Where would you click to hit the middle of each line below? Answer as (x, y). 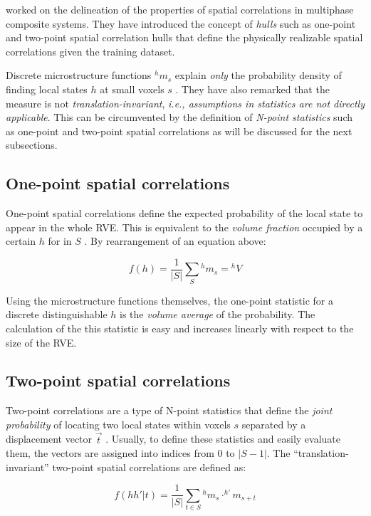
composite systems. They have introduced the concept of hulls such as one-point (181, 23)
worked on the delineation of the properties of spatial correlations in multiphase (180, 9)
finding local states (47, 89)
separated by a (274, 424)
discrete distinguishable (57, 314)
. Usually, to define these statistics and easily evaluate (223, 439)
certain (21, 241)
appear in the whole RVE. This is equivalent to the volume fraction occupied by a (184, 227)
